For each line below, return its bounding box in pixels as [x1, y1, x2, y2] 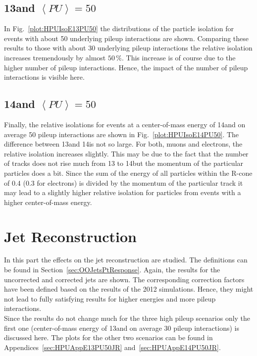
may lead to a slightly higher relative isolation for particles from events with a [4, 187, 241, 198]
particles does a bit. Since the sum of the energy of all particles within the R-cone [4, 167, 253, 178]
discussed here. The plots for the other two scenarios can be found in [4, 332, 213, 343]
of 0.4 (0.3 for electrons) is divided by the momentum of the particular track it [4, 177, 243, 188]
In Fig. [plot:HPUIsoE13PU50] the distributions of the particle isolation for [4, 23, 234, 34]
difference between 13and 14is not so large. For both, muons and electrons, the [4, 139, 243, 149]
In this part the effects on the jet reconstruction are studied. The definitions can [4, 254, 248, 265]
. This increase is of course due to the [121, 52, 236, 62]
